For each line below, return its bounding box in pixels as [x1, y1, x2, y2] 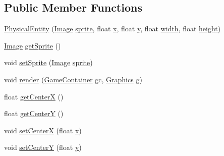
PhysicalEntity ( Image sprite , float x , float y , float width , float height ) [4, 23, 221, 34]
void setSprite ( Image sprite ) [4, 57, 93, 68]
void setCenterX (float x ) [4, 125, 82, 135]
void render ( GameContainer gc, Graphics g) [4, 74, 142, 84]
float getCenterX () [4, 91, 64, 101]
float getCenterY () [4, 108, 64, 119]
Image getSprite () [4, 40, 61, 50]
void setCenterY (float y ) [4, 142, 82, 152]
